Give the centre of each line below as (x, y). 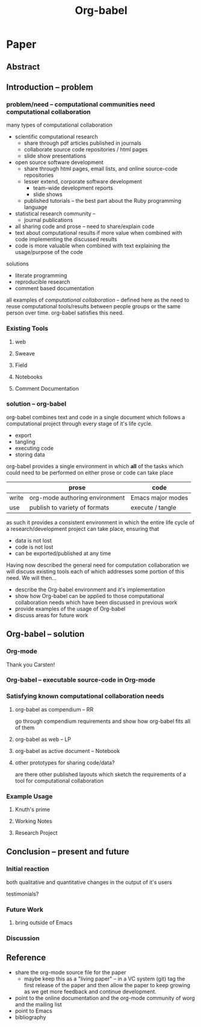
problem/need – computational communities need (81, 104)
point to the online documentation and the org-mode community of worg (105, 998)
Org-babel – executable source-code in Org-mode (81, 680)
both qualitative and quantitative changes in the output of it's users (89, 882)
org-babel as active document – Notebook (67, 751)
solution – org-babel (36, 404)
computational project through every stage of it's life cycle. (79, 424)
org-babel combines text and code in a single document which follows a (96, 417)
